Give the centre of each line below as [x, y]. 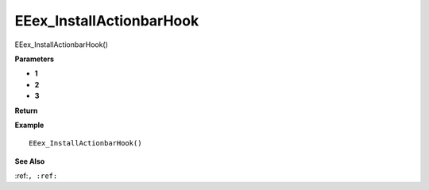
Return [26, 111]
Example [29, 125]
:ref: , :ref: [36, 176]
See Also [30, 161]
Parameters [35, 59]
